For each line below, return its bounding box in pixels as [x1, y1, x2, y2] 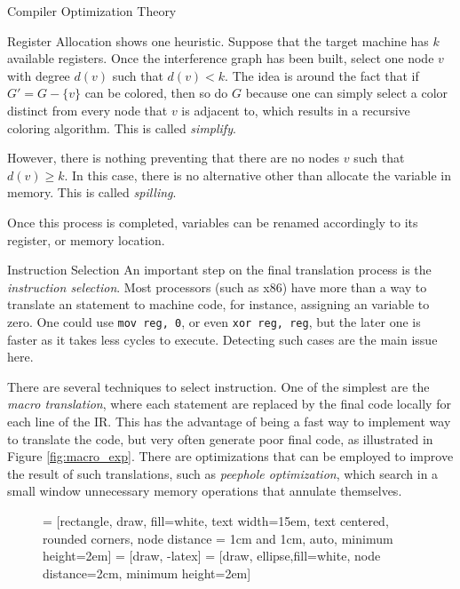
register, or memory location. [7, 230, 165, 249]
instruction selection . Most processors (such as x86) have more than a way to [7, 277, 427, 296]
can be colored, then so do [84, 84, 228, 102]
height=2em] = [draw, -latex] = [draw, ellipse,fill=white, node [43, 546, 381, 565]
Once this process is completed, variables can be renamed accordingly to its [7, 212, 418, 231]
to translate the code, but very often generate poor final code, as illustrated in [7, 429, 433, 448]
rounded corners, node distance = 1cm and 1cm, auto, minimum [43, 529, 393, 547]
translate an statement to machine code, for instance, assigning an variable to [7, 295, 430, 314]
